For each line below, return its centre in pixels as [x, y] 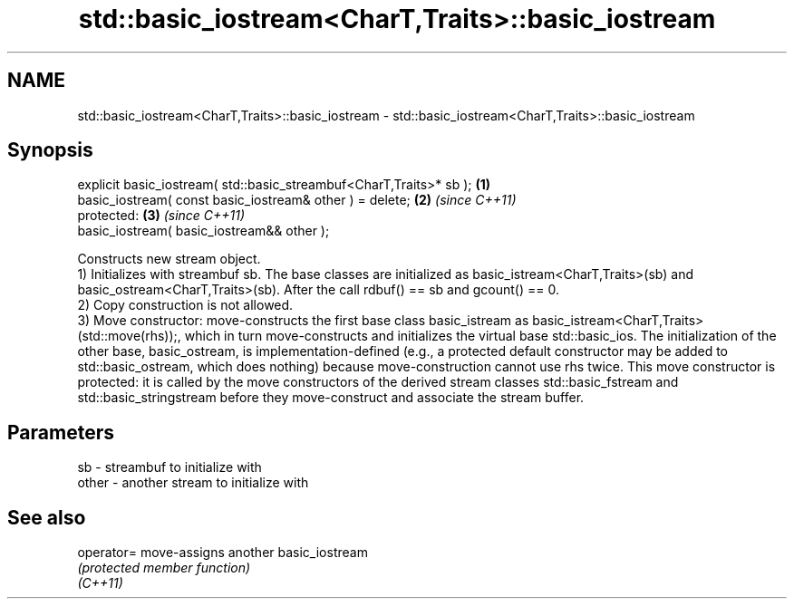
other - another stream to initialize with [193, 483]
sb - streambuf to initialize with [169, 467]
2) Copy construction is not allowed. [185, 305]
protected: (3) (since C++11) [161, 216]
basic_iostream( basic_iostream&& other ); [203, 231]
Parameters [61, 432]
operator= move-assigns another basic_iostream [223, 553]
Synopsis [50, 150]
